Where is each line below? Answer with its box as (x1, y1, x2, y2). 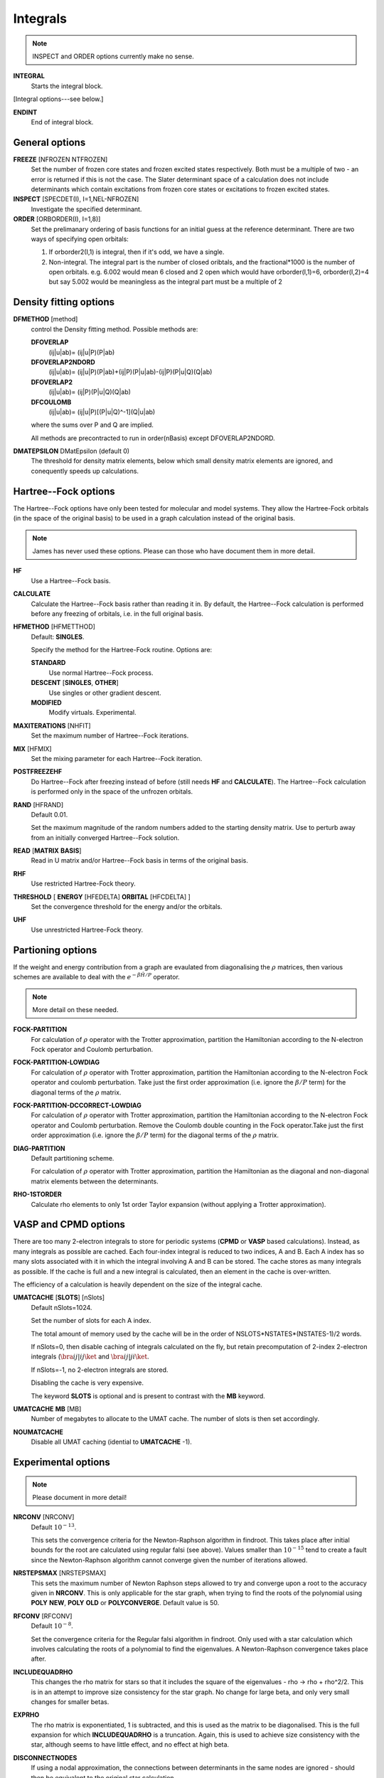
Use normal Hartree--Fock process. (48, 669, 154, 677)
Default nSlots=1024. (31, 1303, 92, 1311)
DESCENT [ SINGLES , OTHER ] (31, 678, 119, 687)
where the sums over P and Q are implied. (31, 420, 154, 430)
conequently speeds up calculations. (31, 467, 139, 475)
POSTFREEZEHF (13, 767, 63, 776)
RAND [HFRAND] (13, 800, 64, 809)
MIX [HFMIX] (13, 744, 53, 753)
